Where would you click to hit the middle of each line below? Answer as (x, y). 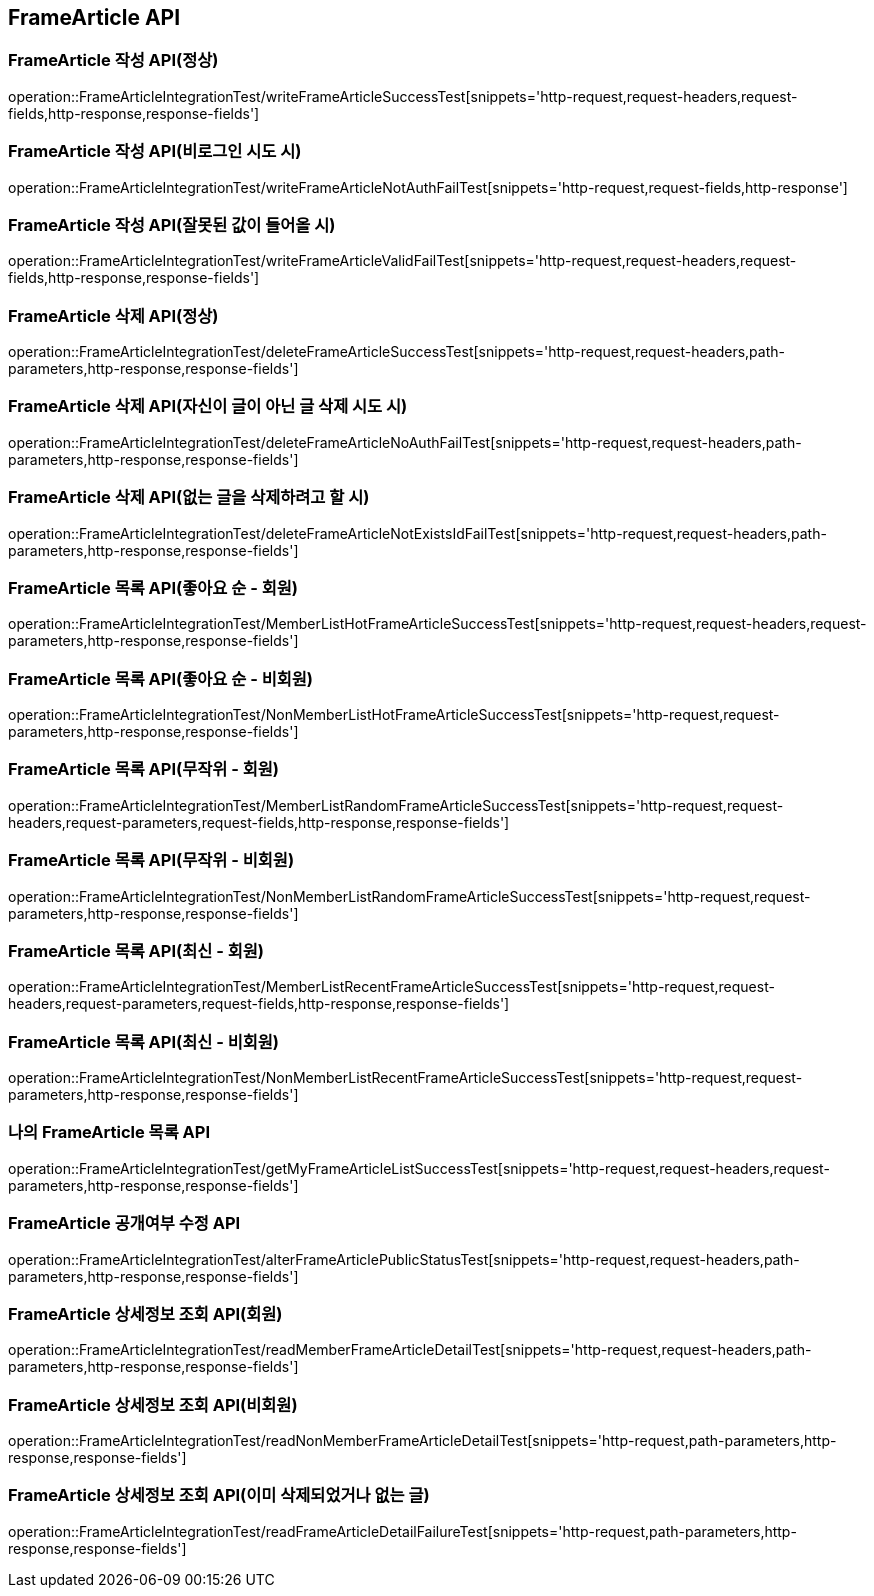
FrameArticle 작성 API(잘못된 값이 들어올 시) (172, 224)
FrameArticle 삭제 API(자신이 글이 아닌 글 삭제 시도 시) (208, 406)
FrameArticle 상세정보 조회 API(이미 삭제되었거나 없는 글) (219, 1495)
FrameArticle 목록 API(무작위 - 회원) (144, 769)
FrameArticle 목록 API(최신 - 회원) (136, 950)
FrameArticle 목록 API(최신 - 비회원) (144, 1041)
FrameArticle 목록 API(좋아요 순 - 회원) (153, 587)
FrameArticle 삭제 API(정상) (113, 315)
